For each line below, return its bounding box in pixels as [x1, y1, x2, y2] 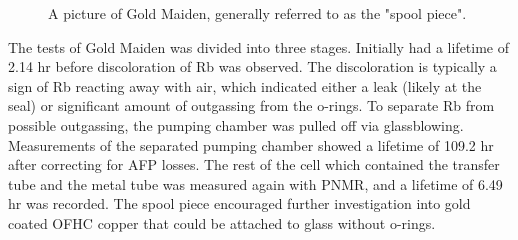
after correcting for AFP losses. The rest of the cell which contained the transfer [8, 154, 500, 175]
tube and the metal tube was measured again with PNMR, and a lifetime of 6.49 [8, 173, 503, 194]
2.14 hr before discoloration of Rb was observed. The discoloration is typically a [8, 56, 497, 77]
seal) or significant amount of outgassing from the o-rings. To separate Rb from [8, 95, 495, 116]
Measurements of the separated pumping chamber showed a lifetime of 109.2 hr [8, 134, 494, 155]
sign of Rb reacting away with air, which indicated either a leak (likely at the [8, 75, 482, 96]
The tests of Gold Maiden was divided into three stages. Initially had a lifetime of [8, 36, 510, 57]
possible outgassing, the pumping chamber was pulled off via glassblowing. [8, 114, 464, 135]
